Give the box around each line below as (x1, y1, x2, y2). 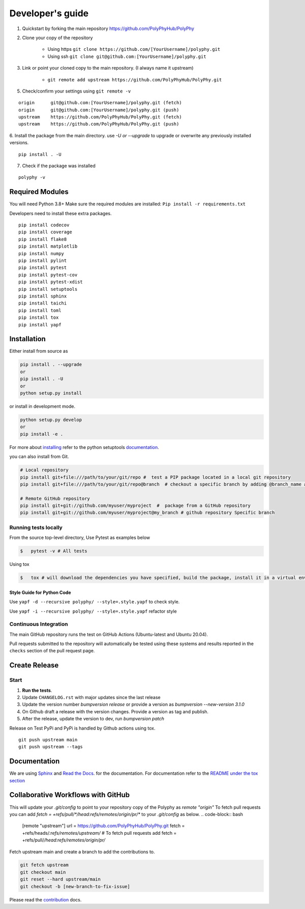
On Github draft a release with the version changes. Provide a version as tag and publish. (22, 708, 208, 714)
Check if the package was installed (22, 163, 96, 169)
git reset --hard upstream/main (20, 876, 101, 882)
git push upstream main (18, 737, 78, 742)
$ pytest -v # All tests (20, 548, 87, 554)
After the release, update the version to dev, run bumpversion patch (22, 716, 165, 722)
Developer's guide (9, 8, 89, 19)
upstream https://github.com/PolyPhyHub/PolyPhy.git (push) (18, 121, 179, 127)
